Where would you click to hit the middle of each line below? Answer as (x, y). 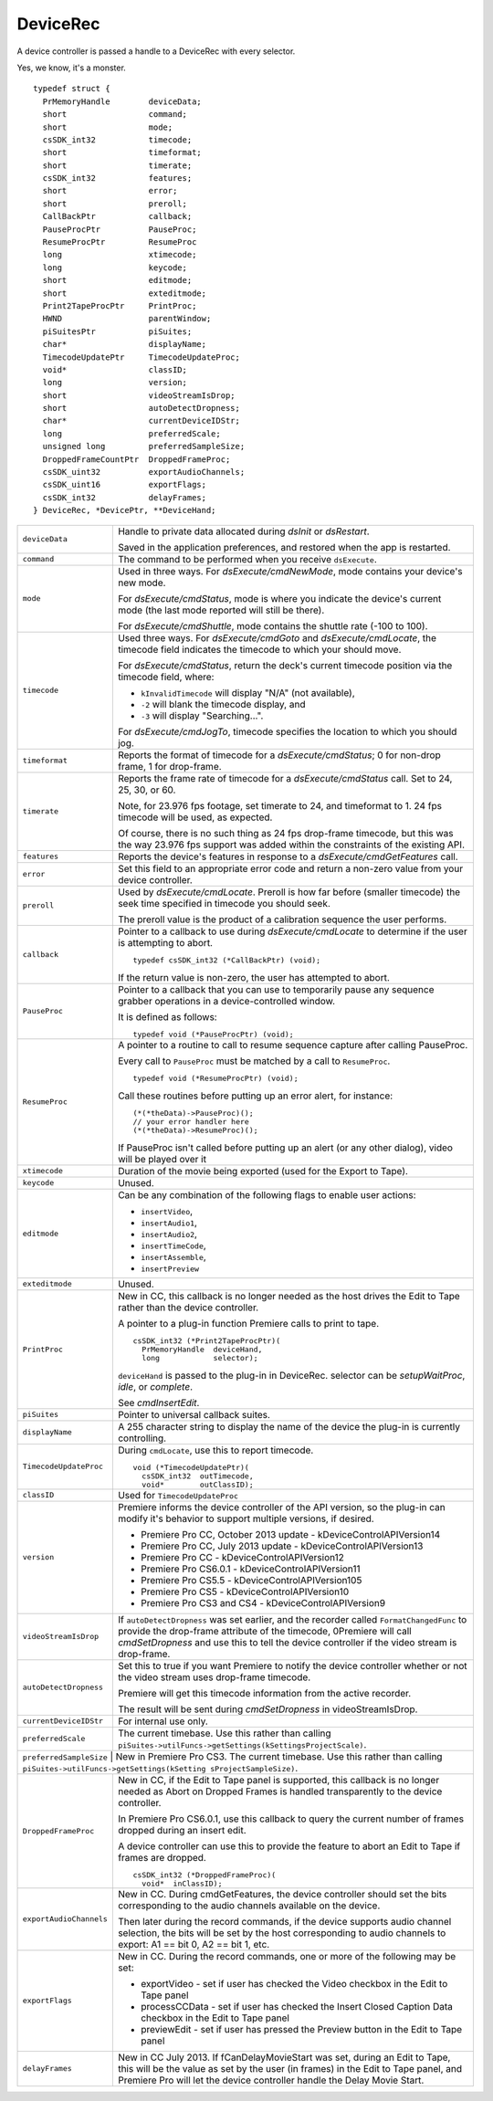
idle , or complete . (155, 1386)
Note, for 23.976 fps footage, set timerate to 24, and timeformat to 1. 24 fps (280, 805)
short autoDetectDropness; (142, 408)
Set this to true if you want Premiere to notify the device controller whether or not (292, 1665)
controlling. (142, 1438)
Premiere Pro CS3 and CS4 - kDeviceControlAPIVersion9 (263, 1602)
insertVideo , (167, 1211)
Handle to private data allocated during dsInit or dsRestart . (243, 531)
